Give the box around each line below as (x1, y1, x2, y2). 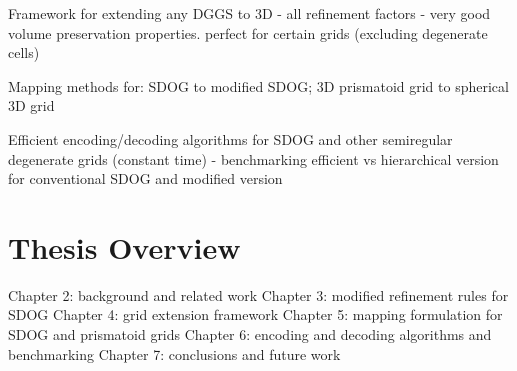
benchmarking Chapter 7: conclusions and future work (8, 343, 341, 364)
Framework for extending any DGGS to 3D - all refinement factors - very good (8, 3, 491, 23)
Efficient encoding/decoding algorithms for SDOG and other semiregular (8, 128, 453, 149)
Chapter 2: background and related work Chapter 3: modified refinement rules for (8, 284, 509, 305)
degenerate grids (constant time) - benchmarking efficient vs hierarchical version (8, 148, 499, 169)
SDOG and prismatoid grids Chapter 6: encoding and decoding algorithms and (8, 324, 492, 345)
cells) (8, 42, 40, 63)
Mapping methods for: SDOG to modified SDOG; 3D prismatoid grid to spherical (8, 75, 509, 96)
